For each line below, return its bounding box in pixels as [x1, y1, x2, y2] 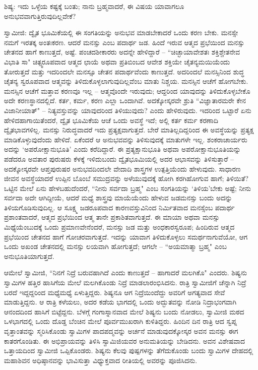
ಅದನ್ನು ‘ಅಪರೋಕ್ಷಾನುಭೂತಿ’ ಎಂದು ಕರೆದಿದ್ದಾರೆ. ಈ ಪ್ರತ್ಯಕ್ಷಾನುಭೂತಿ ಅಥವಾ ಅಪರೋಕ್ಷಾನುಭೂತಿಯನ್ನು [4, 144, 241, 154]
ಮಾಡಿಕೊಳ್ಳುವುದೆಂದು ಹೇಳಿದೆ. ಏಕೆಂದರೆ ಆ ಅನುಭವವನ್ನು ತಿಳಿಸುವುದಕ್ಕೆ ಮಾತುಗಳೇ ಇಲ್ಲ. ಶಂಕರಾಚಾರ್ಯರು [4, 134, 248, 144]
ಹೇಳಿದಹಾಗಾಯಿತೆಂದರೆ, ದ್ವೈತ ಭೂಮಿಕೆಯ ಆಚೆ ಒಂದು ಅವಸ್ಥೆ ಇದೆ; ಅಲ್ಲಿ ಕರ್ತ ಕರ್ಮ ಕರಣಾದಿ [4, 115, 218, 125]
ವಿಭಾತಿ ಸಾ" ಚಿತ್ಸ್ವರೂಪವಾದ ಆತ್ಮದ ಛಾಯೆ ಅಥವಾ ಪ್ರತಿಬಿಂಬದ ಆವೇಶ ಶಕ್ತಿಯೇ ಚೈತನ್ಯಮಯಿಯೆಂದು [4, 56, 230, 66]
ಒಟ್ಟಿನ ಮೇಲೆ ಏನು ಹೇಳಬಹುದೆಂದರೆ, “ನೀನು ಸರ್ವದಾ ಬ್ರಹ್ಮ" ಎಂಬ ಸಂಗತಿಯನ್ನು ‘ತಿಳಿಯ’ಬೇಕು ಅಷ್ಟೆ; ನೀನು [4, 183, 251, 193]
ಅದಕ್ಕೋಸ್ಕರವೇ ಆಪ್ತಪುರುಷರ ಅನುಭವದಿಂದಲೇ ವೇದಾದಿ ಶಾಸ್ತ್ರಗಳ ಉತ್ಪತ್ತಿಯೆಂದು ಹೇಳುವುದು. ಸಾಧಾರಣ [4, 163, 241, 174]
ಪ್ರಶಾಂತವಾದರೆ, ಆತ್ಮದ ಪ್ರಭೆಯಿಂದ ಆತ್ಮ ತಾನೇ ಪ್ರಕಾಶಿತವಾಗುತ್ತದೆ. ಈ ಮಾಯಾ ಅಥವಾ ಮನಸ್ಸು [4, 212, 220, 222]
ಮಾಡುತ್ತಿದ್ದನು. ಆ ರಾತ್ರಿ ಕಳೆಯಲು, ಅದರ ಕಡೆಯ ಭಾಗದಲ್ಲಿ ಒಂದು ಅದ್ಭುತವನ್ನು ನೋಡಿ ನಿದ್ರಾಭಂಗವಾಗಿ [4, 297, 237, 307]
